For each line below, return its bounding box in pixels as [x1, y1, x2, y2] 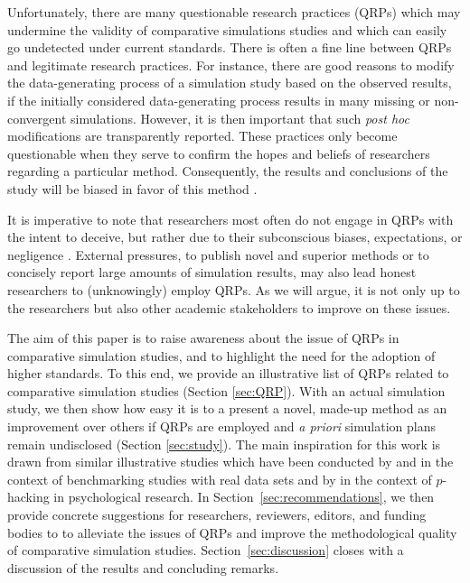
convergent [7, 108, 67, 127]
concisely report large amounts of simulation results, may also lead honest [7, 263, 417, 282]
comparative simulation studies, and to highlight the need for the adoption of [7, 346, 436, 365]
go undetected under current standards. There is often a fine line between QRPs [7, 38, 452, 57]
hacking [7, 487, 50, 506]
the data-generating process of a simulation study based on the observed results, [7, 73, 452, 92]
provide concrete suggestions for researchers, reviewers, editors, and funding [7, 505, 427, 524]
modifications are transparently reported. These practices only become [7, 126, 398, 145]
